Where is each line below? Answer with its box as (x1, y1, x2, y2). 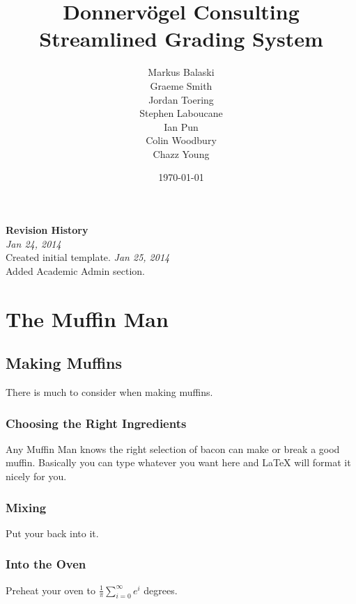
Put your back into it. (6, 525, 99, 540)
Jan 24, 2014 (6, 236, 61, 251)
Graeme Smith (150, 78, 212, 93)
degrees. (144, 582, 178, 597)
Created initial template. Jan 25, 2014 (6, 250, 170, 264)
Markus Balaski (148, 65, 215, 79)
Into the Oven (6, 555, 86, 573)
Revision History (6, 223, 88, 237)
